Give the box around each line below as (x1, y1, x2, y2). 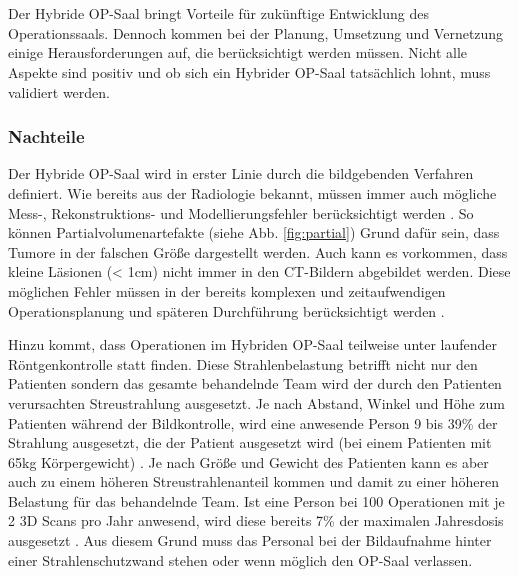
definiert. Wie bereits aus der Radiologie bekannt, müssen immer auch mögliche (8, 182, 497, 203)
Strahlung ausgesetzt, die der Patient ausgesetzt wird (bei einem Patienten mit (8, 432, 492, 453)
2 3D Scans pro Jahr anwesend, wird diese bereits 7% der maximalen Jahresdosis (8, 510, 504, 531)
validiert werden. (8, 81, 110, 102)
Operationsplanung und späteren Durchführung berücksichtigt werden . (8, 300, 445, 321)
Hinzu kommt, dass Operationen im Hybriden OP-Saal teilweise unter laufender (8, 334, 498, 355)
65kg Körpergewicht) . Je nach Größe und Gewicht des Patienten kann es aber (8, 451, 489, 472)
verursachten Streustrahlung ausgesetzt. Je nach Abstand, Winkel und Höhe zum (8, 392, 505, 413)
